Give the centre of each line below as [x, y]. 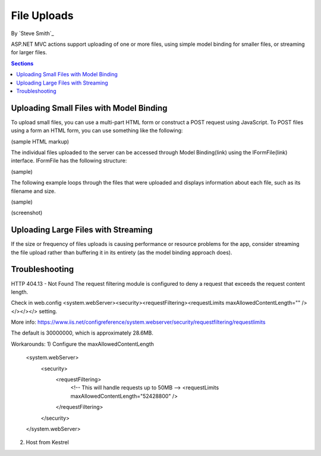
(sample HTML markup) [40, 141]
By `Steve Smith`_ [32, 33]
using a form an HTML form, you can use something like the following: [97, 130]
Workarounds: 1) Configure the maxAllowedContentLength [83, 344]
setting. [48, 311]
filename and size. [33, 191]
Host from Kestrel [48, 442]
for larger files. [29, 52]
